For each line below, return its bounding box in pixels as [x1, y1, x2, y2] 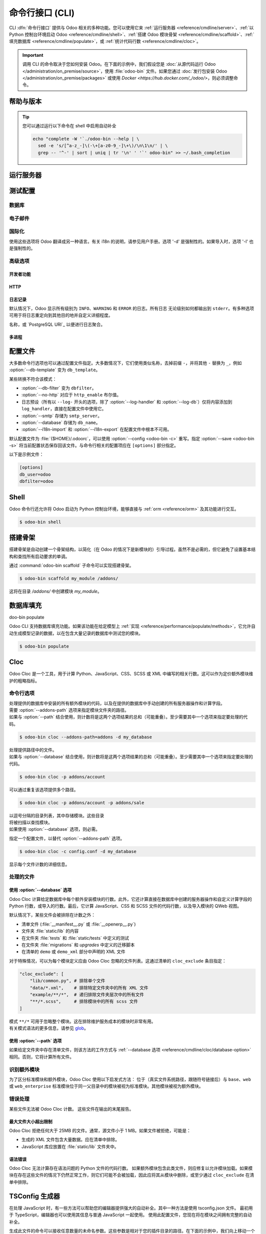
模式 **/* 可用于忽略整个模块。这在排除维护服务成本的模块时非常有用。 [9, 1018, 156, 1024]
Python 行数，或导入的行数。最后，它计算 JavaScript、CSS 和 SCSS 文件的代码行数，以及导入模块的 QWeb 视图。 [9, 903, 242, 909]
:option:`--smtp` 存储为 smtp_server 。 [21, 413, 102, 419]
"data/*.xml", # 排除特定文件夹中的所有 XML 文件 [30, 985, 149, 991]
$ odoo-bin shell [19, 519, 62, 525]
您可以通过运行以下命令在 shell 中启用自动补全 [22, 123, 117, 129]
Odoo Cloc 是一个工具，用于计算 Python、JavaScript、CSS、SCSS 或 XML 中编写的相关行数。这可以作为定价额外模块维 [9, 671, 253, 677]
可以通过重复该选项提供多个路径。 [9, 786, 78, 792]
